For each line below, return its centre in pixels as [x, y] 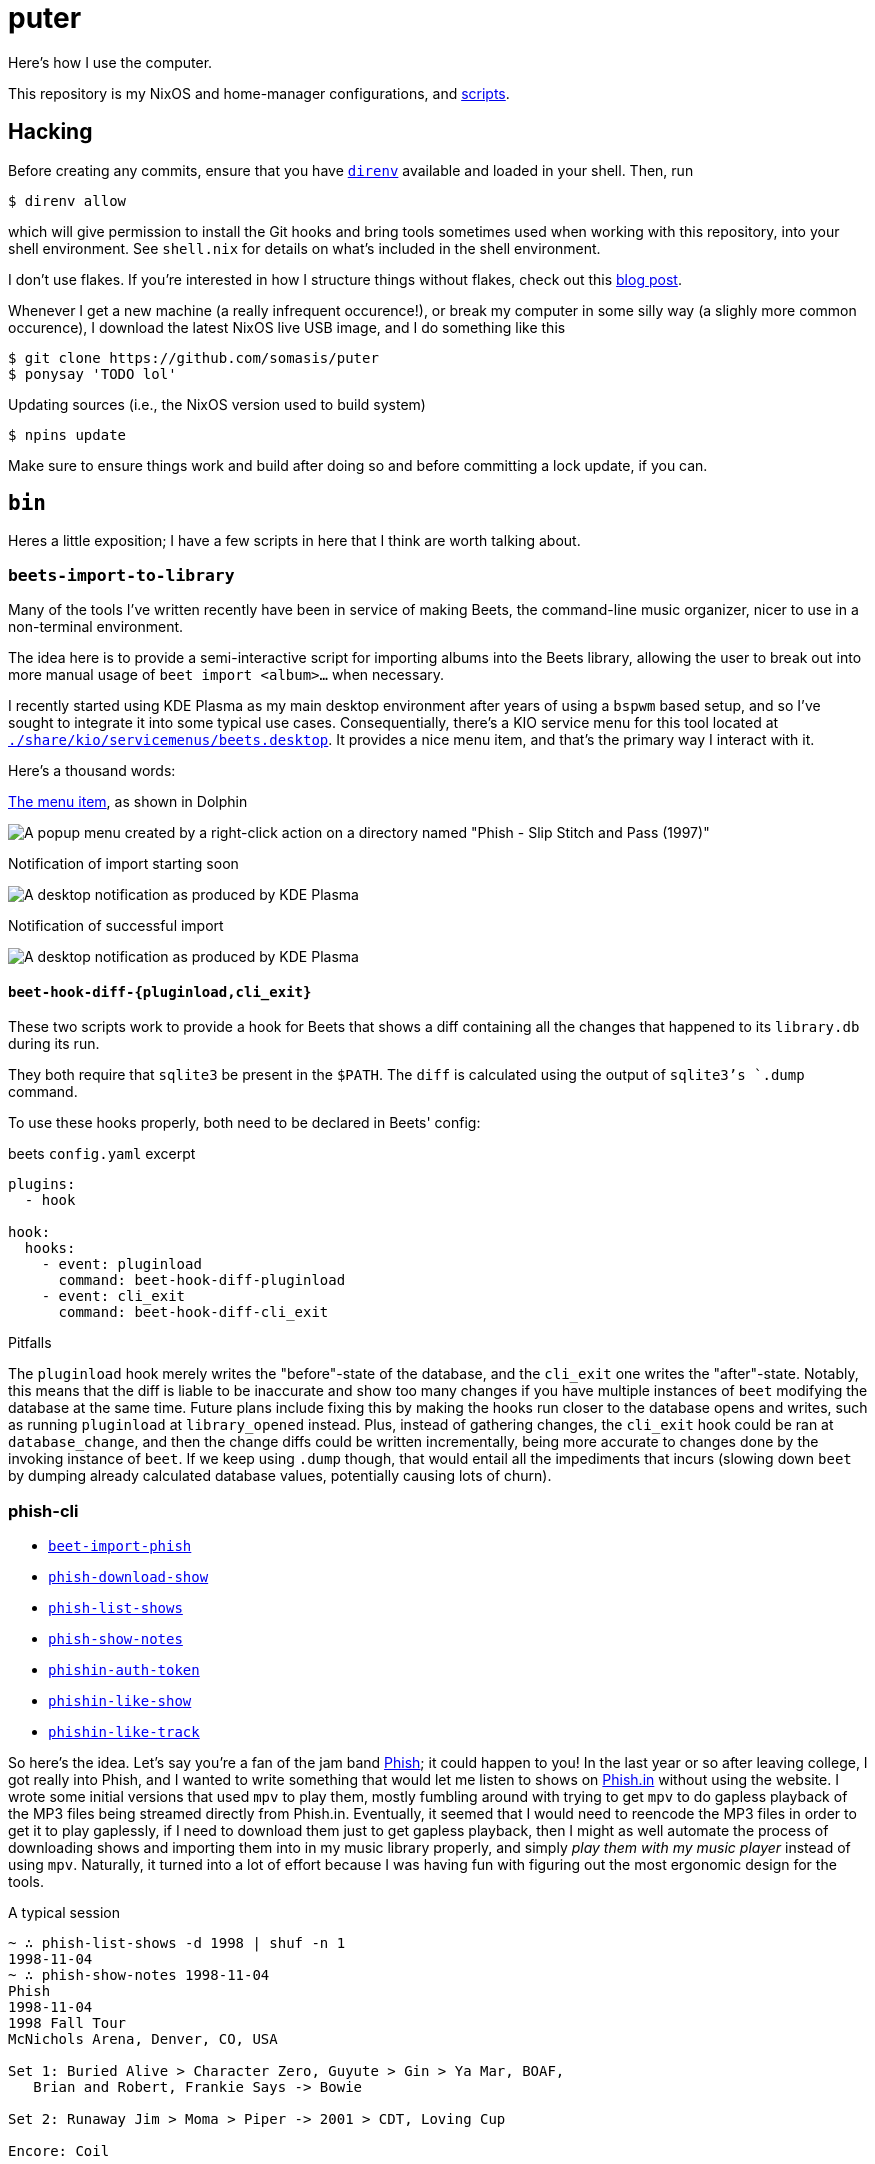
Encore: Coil [59, 2151]
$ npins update [67, 434]
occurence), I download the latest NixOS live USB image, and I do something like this [287, 327]
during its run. [54, 1044]
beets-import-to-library [121, 575]
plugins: [42, 1184]
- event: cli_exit [113, 1296]
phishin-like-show [120, 1701]
